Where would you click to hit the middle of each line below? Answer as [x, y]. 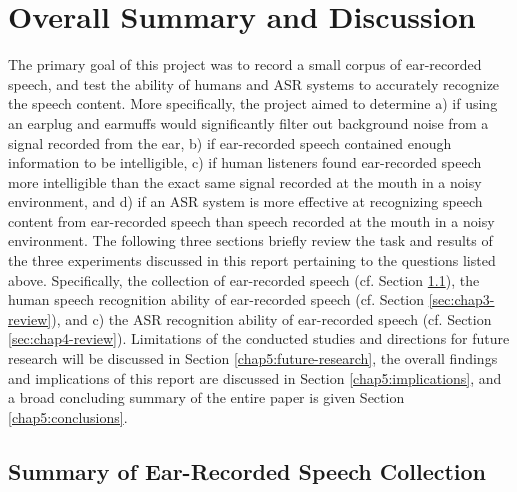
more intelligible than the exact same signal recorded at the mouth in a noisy [245, 181]
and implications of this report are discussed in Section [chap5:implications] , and [255, 377]
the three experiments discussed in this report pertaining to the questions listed [252, 260]
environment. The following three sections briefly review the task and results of [250, 240]
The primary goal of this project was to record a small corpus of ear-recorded [245, 64]
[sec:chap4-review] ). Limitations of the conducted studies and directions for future [259, 338]
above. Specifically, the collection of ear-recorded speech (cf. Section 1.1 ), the [244, 279]
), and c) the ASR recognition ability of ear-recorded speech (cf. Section [271, 318]
